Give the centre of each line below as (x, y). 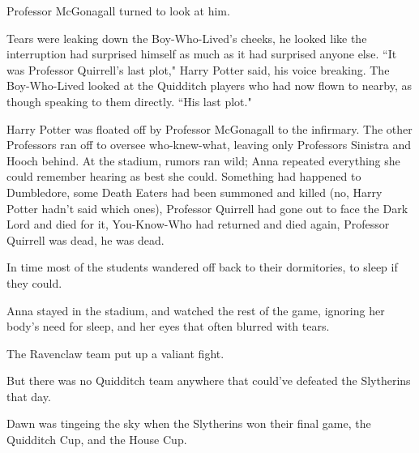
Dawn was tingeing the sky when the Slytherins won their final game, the (189, 423)
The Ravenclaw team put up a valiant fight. (115, 353)
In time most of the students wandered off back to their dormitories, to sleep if (202, 267)
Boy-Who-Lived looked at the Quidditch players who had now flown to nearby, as (209, 85)
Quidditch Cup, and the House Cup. (97, 440)
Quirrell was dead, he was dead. (86, 239)
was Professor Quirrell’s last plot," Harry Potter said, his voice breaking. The (198, 69)
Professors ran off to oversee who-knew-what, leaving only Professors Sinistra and (209, 145)
